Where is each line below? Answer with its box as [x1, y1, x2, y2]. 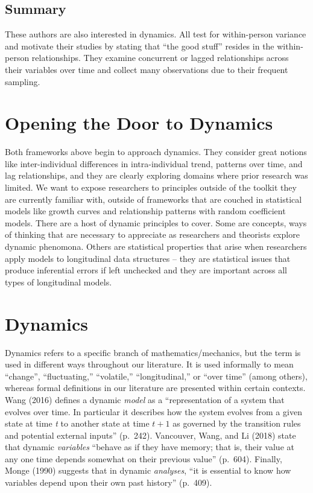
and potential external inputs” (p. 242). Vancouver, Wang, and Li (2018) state [5, 428, 296, 441]
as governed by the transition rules [172, 417, 301, 430]
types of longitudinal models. [5, 275, 112, 288]
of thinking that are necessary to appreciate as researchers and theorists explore [5, 228, 300, 241]
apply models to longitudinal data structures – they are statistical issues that [5, 252, 291, 264]
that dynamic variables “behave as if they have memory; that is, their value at [5, 441, 294, 453]
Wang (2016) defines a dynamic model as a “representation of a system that [5, 393, 285, 406]
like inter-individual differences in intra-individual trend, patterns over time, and [5, 157, 303, 170]
